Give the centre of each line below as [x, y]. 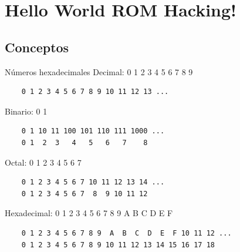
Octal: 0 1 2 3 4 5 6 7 [43, 162]
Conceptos [37, 47]
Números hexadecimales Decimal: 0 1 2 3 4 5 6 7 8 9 [99, 71]
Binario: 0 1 [26, 111]
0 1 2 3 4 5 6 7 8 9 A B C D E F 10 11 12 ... [126, 233]
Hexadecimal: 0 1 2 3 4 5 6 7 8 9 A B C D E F [89, 213]
